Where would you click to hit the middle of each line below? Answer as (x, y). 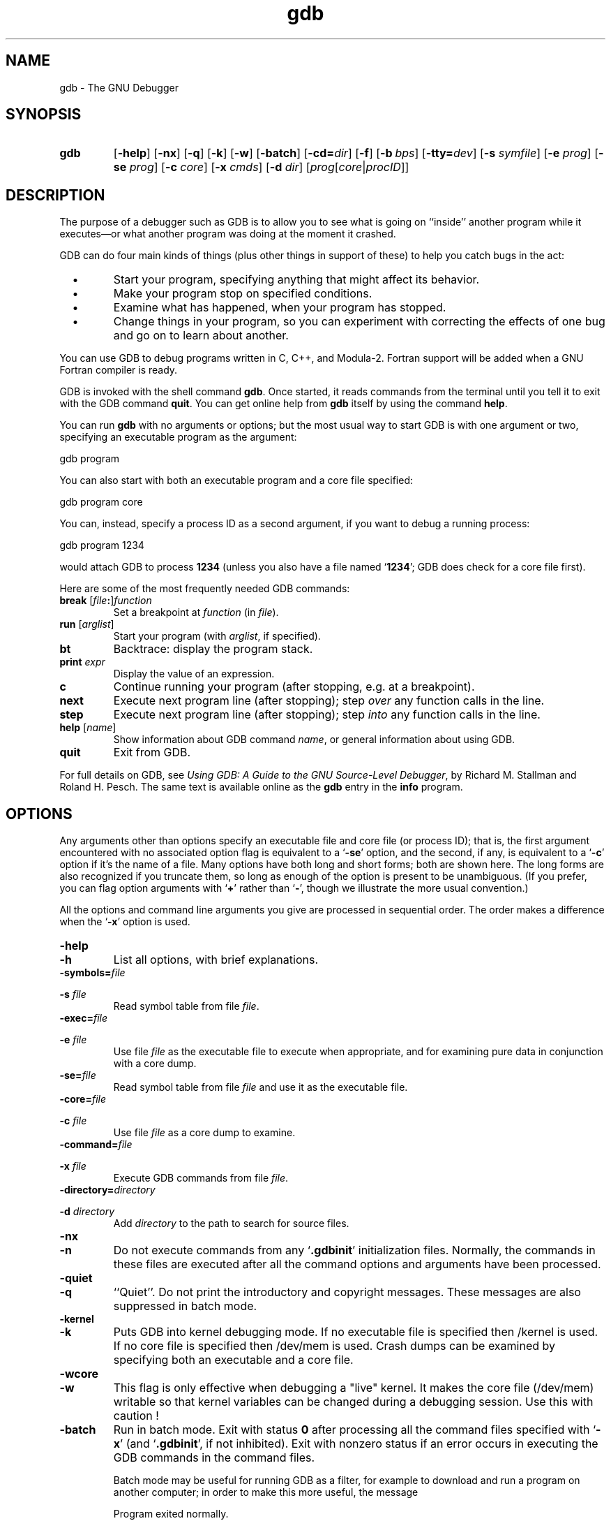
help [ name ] (88, 728)
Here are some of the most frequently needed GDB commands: (205, 589)
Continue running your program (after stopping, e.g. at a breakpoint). (294, 687)
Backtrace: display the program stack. (213, 649)
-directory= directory (107, 1190)
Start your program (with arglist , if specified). (217, 636)
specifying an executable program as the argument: (178, 437)
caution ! (136, 1416)
